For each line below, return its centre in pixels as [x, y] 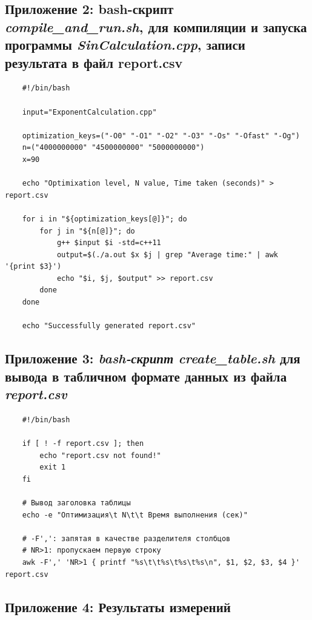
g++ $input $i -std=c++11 [109, 243]
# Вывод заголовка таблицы [76, 503]
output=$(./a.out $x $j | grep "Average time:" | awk [168, 254]
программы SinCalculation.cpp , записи [125, 45]
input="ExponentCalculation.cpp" [89, 112]
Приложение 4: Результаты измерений [118, 606]
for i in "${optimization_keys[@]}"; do [105, 219]
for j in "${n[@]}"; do [87, 231]
